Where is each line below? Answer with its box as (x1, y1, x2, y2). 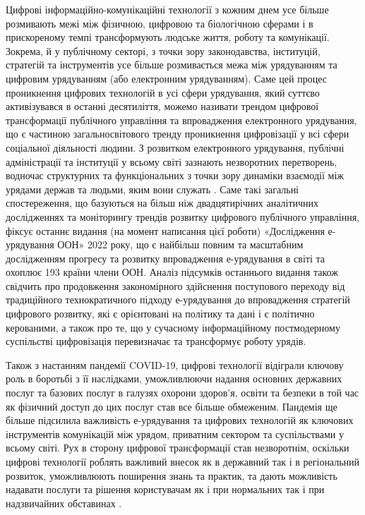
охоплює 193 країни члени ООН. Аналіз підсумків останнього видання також (6, 265, 338, 279)
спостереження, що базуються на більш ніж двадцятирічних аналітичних (6, 195, 319, 210)
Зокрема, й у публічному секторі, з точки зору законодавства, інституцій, (6, 43, 321, 58)
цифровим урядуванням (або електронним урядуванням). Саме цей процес (6, 71, 327, 85)
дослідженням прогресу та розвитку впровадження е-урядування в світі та (6, 250, 325, 265)
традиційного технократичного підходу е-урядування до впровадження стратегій (6, 292, 350, 307)
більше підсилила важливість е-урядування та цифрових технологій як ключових (6, 413, 354, 428)
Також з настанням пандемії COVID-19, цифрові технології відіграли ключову (6, 357, 344, 372)
